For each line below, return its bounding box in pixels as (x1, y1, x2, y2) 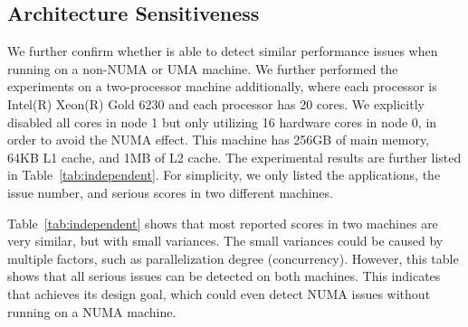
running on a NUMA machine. (7, 302, 177, 321)
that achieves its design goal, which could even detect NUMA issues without (7, 284, 431, 303)
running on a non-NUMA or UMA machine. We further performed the (7, 59, 398, 78)
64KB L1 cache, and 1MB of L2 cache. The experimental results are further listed (7, 147, 462, 166)
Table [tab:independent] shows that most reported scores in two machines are (7, 213, 438, 232)
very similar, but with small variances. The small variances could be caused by (7, 231, 444, 250)
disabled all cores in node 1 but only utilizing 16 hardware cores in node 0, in (7, 112, 437, 131)
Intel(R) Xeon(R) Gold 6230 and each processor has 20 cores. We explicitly (7, 94, 425, 113)
